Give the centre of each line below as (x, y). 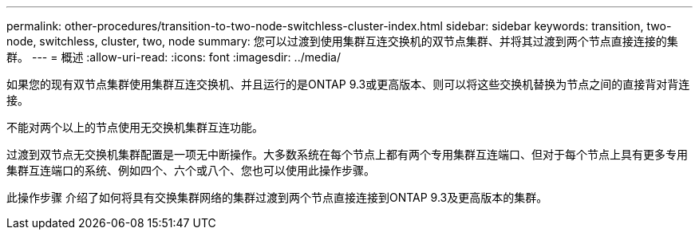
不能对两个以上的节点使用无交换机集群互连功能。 (135, 127)
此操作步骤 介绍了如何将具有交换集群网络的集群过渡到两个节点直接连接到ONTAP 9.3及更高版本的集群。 (277, 197)
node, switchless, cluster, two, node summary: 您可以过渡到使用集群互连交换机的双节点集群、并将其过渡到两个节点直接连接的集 (342, 41)
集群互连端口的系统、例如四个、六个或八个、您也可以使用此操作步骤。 (191, 170)
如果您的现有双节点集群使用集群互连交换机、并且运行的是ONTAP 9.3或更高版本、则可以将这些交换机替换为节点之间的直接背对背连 (348, 84)
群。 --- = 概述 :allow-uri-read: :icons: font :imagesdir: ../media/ (174, 57)
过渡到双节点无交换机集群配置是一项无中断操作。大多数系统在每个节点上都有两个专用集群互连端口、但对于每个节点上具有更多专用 (347, 154)
